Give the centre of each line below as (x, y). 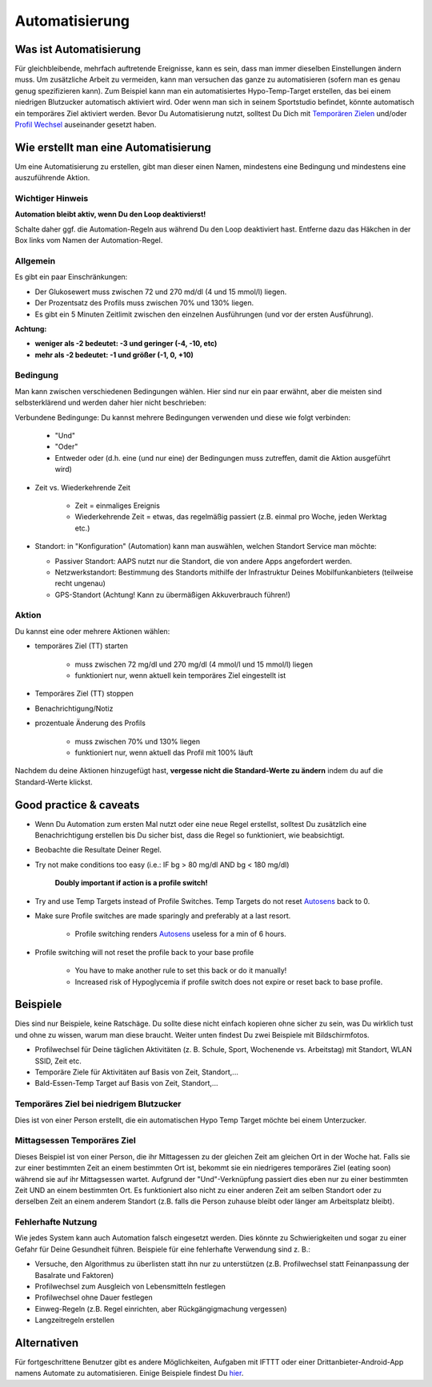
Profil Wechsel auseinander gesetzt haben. (86, 125)
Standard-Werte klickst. (54, 782)
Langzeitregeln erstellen (75, 1320)
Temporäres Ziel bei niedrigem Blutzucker (98, 1104)
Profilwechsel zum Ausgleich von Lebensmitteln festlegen (130, 1286)
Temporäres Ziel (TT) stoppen (84, 694)
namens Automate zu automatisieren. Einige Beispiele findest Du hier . (129, 1373)
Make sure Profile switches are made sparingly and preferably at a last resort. (163, 916)
